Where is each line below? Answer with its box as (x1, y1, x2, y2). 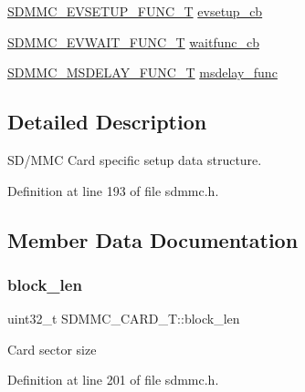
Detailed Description (7, 108, 207, 136)
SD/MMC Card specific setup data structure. (7, 150, 262, 169)
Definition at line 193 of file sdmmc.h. (7, 181, 219, 200)
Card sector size (7, 339, 97, 358)
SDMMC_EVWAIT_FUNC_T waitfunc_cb (7, 32, 259, 51)
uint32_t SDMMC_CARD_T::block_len (7, 309, 240, 328)
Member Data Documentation (7, 225, 299, 253)
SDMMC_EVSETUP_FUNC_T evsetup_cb (7, 2, 263, 20)
